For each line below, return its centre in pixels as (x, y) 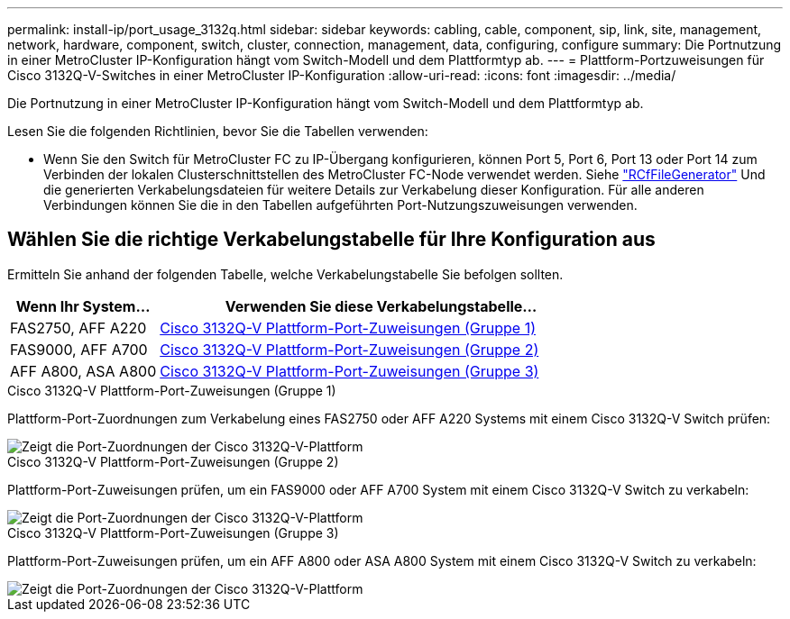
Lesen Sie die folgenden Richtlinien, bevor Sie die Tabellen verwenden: (218, 131)
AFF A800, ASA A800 (83, 371)
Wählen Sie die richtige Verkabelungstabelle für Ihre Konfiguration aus (331, 240)
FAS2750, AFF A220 (78, 328)
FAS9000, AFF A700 (79, 349)
